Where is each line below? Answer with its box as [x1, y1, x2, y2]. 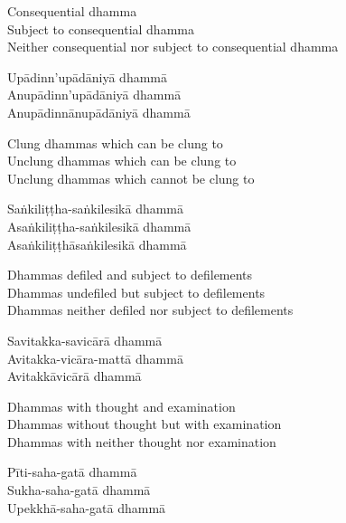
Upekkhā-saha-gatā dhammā [7, 498, 166, 517]
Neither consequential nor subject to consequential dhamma [7, 37, 339, 56]
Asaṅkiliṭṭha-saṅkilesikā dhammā [7, 216, 192, 235]
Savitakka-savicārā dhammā [7, 330, 163, 349]
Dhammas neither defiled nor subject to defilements [7, 300, 294, 319]
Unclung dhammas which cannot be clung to [7, 168, 255, 187]
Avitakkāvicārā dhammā [7, 366, 142, 385]
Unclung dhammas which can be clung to [7, 151, 237, 170]
